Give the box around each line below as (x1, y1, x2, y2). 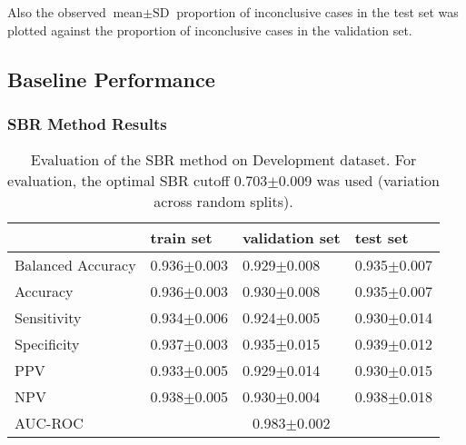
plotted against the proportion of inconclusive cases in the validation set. (7, 20, 412, 39)
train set (150, 227, 213, 249)
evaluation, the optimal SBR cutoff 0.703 (7, 170, 268, 192)
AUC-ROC (15, 412, 84, 434)
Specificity (15, 333, 80, 355)
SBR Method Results (7, 112, 167, 134)
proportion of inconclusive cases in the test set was (176, 3, 459, 21)
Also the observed (7, 3, 106, 21)
